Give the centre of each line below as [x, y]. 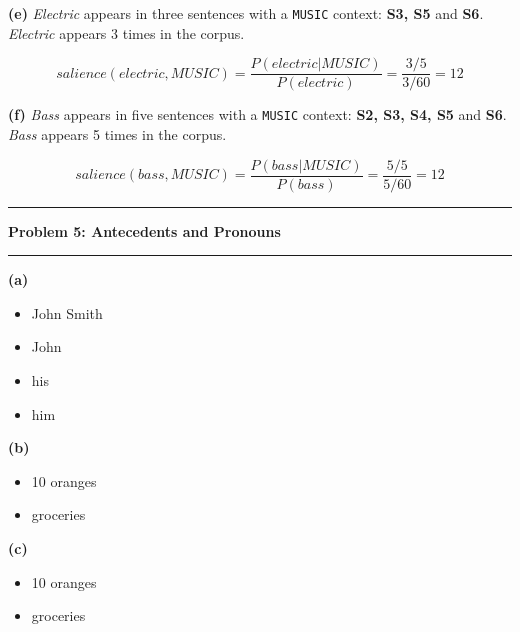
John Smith [67, 312]
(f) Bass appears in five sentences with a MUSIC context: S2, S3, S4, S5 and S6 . [257, 114]
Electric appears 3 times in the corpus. [126, 32]
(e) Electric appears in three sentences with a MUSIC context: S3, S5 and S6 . [246, 13]
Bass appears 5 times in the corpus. [117, 133]
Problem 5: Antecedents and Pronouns [144, 230]
